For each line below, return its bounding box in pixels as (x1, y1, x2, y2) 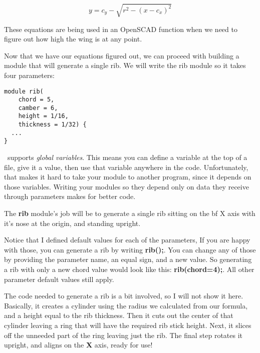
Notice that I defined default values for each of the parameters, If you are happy (4, 234, 250, 245)
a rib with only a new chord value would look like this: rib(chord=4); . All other (4, 264, 254, 274)
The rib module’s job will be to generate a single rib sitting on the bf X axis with (4, 208, 255, 218)
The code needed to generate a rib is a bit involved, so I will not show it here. (4, 290, 243, 301)
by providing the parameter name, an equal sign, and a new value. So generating (4, 254, 252, 264)
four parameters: (4, 69, 55, 80)
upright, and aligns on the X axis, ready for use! (4, 339, 153, 350)
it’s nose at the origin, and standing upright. (4, 217, 141, 228)
